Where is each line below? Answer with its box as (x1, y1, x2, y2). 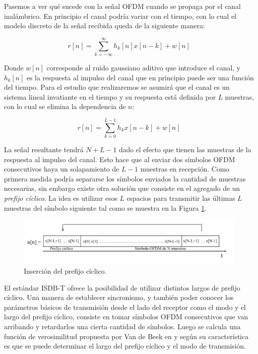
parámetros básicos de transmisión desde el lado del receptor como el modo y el (4, 301, 246, 312)
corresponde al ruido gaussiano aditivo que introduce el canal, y (46, 62, 241, 72)
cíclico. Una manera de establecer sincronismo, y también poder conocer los (4, 292, 234, 302)
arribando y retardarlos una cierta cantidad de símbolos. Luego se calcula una (4, 321, 241, 332)
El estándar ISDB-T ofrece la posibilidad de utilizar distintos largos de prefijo (4, 282, 241, 293)
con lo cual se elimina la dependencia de (4, 101, 126, 112)
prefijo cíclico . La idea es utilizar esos (4, 192, 118, 203)
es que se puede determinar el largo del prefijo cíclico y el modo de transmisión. (4, 341, 246, 351)
